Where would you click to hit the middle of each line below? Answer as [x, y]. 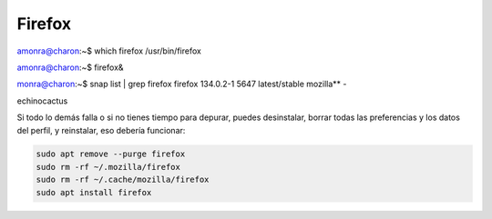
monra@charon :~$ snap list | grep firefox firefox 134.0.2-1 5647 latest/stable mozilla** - [182, 84]
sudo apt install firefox [94, 192]
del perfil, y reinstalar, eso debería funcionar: [101, 130]
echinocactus [42, 101]
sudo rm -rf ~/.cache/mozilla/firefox [123, 180]
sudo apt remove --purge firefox [111, 154]
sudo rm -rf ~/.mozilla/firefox [108, 167]
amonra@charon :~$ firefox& [70, 67]
